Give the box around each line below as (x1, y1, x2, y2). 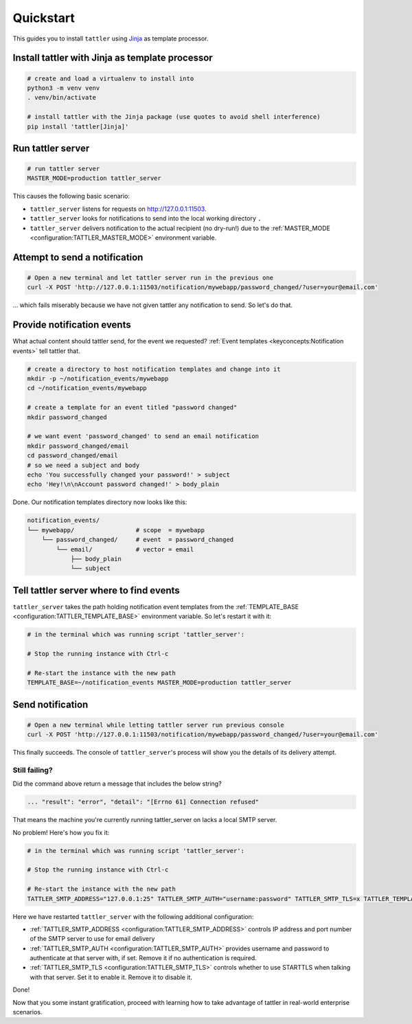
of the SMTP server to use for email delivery (30, 935, 155, 943)
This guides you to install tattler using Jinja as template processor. (12, 34, 209, 43)
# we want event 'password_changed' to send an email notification (27, 433, 260, 440)
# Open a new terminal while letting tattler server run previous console (27, 721, 285, 729)
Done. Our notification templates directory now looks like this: (12, 498, 187, 506)
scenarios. (12, 1008, 43, 1016)
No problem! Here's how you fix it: (12, 828, 110, 837)
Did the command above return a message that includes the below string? (12, 780, 222, 788)
